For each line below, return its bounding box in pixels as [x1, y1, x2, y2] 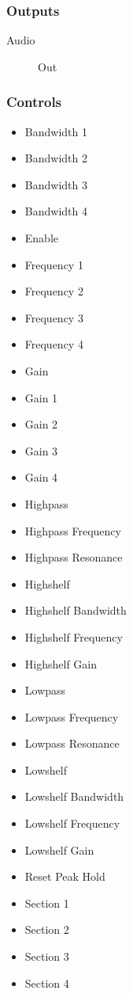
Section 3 [24, 948, 69, 965]
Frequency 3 [24, 309, 83, 326]
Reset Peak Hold [24, 868, 105, 885]
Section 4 [24, 974, 69, 991]
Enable [24, 230, 59, 246]
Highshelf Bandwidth [24, 602, 127, 619]
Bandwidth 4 [24, 203, 87, 219]
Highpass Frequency [24, 522, 121, 539]
